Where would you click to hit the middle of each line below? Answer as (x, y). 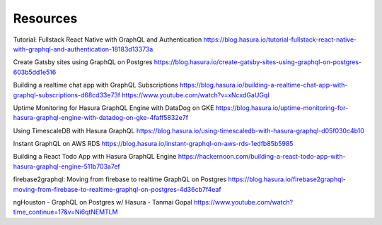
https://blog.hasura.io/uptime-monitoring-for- (282, 108)
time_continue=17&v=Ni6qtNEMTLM (65, 212)
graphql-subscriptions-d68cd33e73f (66, 95)
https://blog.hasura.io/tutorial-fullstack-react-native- (280, 39)
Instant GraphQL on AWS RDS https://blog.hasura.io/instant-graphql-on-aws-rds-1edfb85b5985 (153, 144)
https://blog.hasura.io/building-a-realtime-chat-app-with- (264, 85)
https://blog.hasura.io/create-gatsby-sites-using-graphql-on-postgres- (258, 62)
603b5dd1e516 (35, 72)
